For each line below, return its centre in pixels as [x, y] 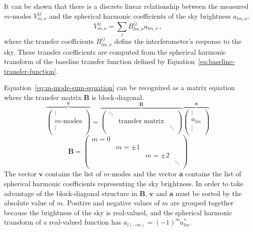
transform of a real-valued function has [63, 222]
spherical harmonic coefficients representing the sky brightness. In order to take [124, 183]
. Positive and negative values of [111, 203]
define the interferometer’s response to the [178, 41]
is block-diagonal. [118, 97]
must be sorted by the [209, 193]
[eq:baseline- [216, 61]
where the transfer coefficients [49, 41]
